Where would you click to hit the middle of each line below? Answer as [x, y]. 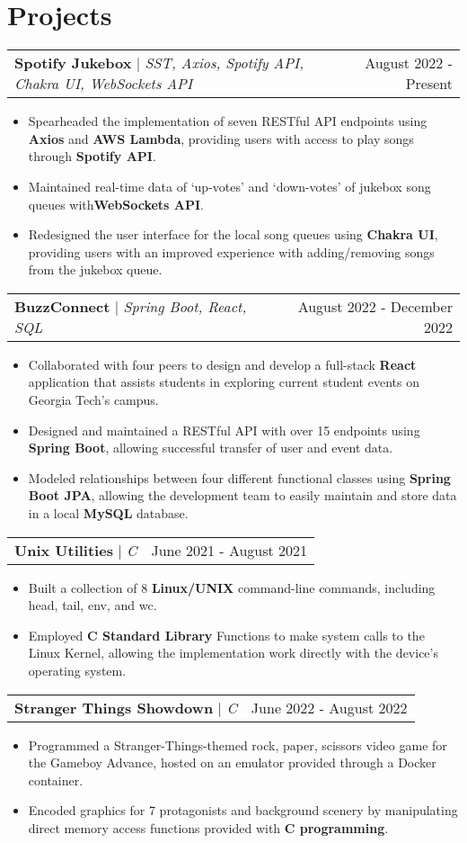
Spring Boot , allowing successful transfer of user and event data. [211, 448]
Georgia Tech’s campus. [93, 400]
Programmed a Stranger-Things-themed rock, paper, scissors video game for [238, 744]
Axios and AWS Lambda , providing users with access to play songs [221, 138]
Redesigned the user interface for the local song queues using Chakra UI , [233, 234]
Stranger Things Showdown [114, 707]
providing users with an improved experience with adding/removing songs [231, 251]
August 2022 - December [375, 306]
